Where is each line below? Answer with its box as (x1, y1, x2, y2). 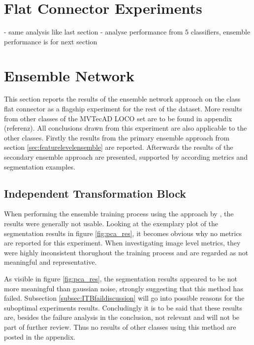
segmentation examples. (4, 161, 75, 172)
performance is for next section (4, 36, 97, 46)
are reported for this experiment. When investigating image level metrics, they (4, 238, 241, 248)
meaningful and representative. (4, 257, 97, 267)
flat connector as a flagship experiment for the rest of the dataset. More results (4, 103, 242, 114)
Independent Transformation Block (4, 185, 187, 201)
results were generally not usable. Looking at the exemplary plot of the (4, 218, 218, 228)
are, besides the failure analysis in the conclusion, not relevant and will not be (4, 312, 240, 322)
